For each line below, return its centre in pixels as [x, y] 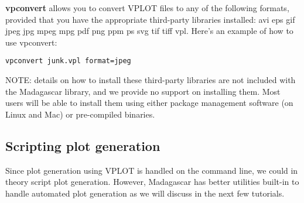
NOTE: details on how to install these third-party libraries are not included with [151, 80]
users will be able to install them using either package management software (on [149, 103]
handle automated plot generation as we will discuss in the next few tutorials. [145, 193]
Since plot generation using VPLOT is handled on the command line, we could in [152, 170]
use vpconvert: [31, 42]
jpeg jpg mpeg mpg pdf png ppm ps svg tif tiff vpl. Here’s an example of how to [149, 31]
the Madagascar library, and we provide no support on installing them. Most [143, 91]
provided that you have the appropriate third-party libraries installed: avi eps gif [150, 19]
